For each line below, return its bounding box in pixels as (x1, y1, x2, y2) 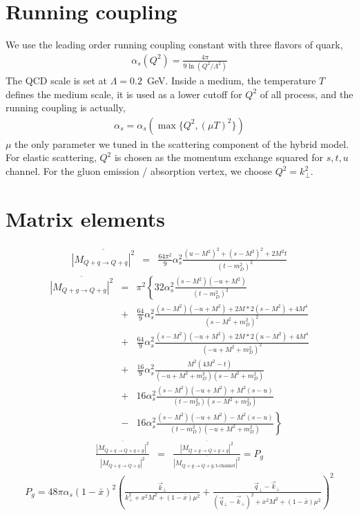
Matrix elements (6, 204, 165, 232)
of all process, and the (260, 86, 353, 101)
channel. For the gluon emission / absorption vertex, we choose (6, 164, 272, 178)
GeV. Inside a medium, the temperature (146, 73, 316, 88)
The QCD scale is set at (6, 73, 107, 88)
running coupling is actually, (6, 100, 126, 115)
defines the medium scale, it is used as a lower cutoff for (6, 86, 242, 101)
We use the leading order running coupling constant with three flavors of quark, (6, 37, 343, 52)
